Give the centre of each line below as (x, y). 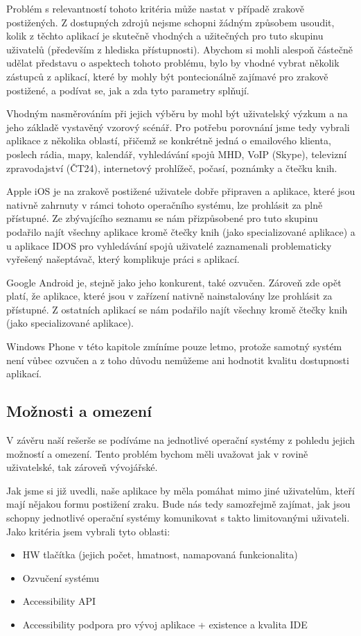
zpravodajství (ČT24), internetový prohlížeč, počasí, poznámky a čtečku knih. (172, 167)
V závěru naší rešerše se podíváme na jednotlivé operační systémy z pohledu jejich (181, 440)
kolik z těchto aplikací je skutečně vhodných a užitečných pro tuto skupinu (165, 36)
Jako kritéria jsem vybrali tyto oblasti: (88, 531)
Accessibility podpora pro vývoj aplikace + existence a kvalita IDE (165, 624)
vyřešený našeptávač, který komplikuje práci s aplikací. (123, 259)
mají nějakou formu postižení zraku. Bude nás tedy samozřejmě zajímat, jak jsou (178, 504)
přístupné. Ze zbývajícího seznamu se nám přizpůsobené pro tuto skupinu (162, 218)
